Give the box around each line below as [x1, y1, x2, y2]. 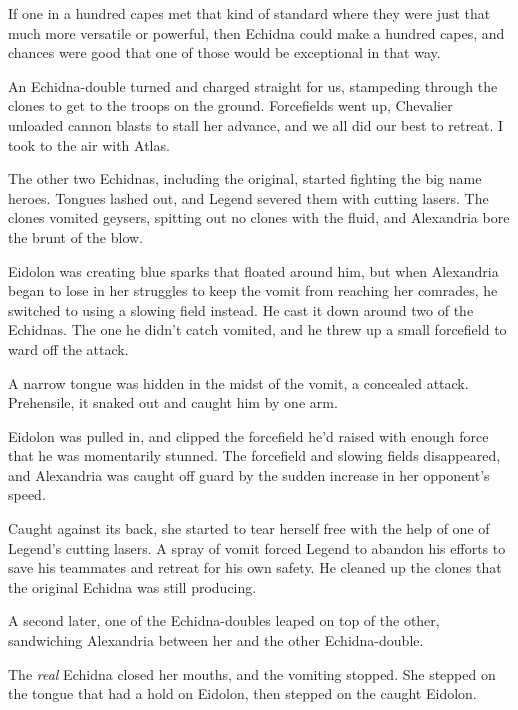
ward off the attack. [8, 338, 129, 359]
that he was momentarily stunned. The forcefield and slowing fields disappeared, [8, 445, 501, 466]
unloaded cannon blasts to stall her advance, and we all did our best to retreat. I [8, 114, 504, 135]
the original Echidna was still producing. [8, 576, 257, 597]
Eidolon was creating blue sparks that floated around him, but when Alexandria [8, 260, 499, 281]
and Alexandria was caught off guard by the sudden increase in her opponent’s [8, 464, 490, 485]
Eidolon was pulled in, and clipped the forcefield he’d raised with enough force [8, 425, 489, 446]
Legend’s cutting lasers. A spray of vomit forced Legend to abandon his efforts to [8, 537, 506, 558]
